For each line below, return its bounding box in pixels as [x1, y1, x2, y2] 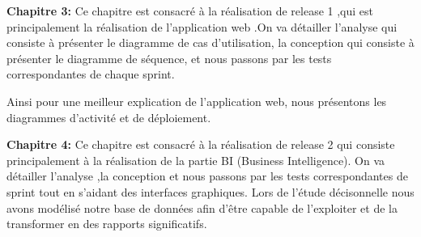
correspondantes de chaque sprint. [6, 66, 175, 83]
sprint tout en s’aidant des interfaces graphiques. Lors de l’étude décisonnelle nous [6, 183, 415, 200]
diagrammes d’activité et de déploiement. [6, 108, 211, 125]
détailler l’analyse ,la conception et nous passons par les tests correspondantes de [6, 167, 408, 184]
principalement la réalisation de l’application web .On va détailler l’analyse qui [6, 18, 398, 35]
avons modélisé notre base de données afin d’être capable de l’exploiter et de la [6, 199, 398, 216]
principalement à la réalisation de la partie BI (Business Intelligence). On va [6, 151, 385, 168]
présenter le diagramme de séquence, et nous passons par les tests [6, 49, 332, 66]
